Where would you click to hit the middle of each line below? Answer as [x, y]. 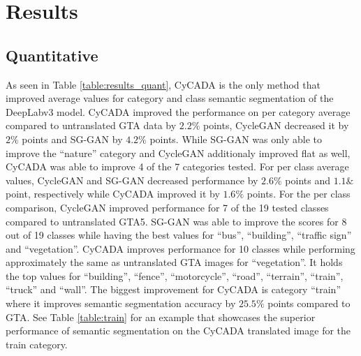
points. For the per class [299, 194]
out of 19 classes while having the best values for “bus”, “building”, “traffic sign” [179, 235]
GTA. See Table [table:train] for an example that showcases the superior [161, 317]
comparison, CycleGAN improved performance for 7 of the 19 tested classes [167, 207]
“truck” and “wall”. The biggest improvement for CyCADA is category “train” [174, 289]
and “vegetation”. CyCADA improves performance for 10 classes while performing [180, 248]
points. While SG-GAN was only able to [236, 139]
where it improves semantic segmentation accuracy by [121, 303]
